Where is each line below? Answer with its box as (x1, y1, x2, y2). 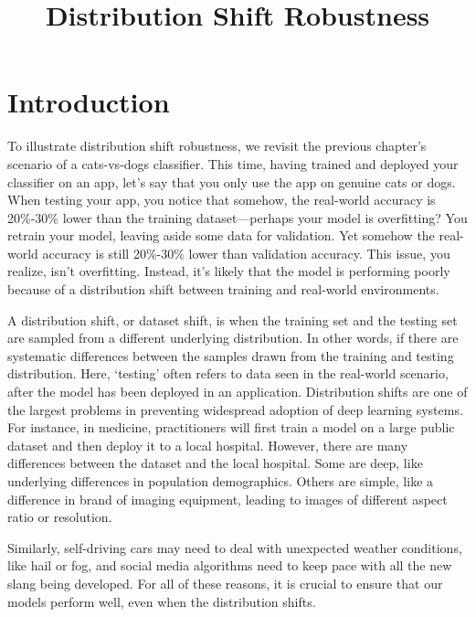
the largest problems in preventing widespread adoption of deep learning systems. (7, 399, 463, 419)
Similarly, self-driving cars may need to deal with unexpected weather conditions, (7, 537, 462, 557)
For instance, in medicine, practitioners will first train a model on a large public (7, 418, 455, 437)
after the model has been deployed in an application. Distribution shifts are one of (7, 382, 468, 401)
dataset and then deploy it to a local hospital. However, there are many (7, 435, 408, 454)
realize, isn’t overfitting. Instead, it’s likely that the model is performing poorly (7, 261, 450, 281)
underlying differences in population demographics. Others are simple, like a (7, 472, 434, 490)
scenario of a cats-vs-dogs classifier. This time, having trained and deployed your (7, 154, 459, 173)
